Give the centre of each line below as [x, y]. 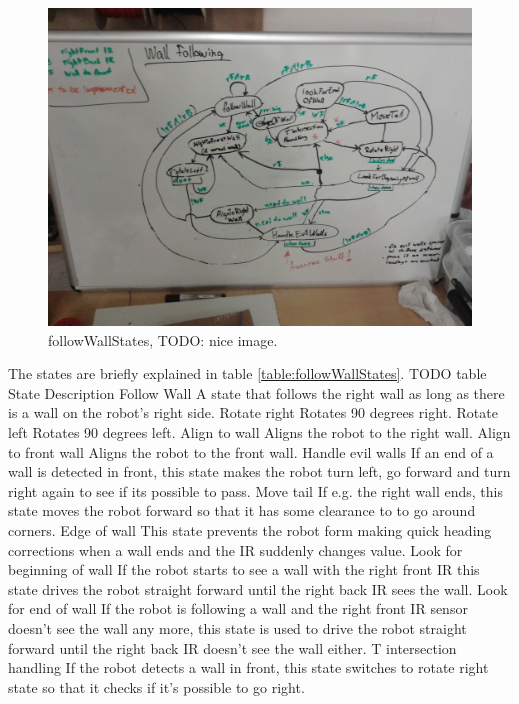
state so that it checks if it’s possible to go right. [156, 686]
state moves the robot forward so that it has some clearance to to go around [242, 510]
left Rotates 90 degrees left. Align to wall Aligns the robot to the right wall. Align [259, 431]
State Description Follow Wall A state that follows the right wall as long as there [256, 392]
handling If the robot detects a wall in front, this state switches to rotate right [248, 667]
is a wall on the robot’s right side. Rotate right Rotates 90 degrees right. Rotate [253, 412]
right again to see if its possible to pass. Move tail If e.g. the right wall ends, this [255, 490]
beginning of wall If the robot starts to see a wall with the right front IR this [244, 569]
